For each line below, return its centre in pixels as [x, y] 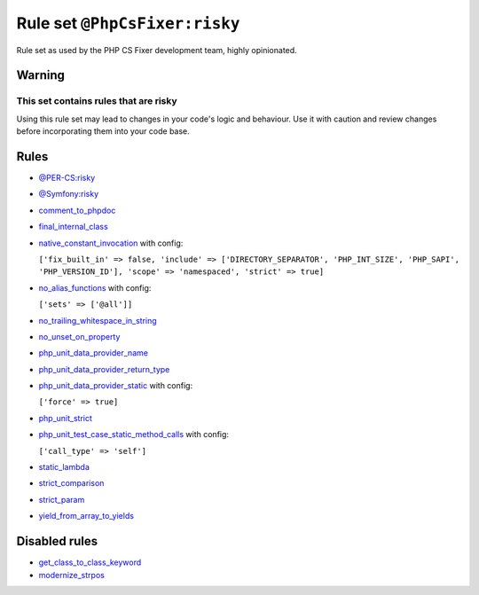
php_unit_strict [66, 418]
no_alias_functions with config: [95, 287]
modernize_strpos [72, 575]
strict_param [62, 499]
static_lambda [64, 467]
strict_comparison [71, 483]
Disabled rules [57, 541]
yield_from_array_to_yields [86, 516]
